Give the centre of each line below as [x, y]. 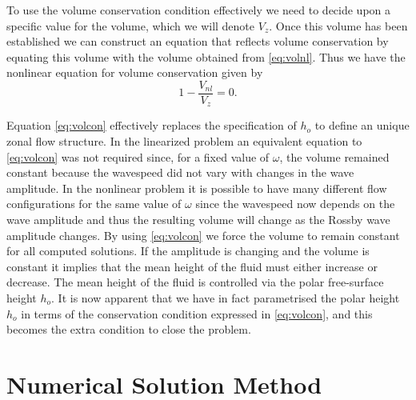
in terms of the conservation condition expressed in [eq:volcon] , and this [197, 313]
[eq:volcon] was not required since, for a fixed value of [138, 156]
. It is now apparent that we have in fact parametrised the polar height [226, 298]
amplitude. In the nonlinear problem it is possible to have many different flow [197, 188]
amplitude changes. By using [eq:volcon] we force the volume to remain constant [203, 235]
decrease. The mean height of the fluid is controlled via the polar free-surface [195, 282]
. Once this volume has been [338, 25]
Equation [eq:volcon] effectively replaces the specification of [152, 125]
